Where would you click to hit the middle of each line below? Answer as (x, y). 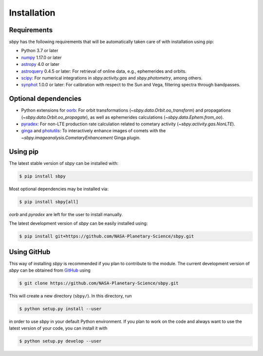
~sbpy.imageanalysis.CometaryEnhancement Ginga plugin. (81, 138)
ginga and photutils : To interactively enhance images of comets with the (94, 131)
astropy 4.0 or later (40, 64)
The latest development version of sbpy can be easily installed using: (78, 223)
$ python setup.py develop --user (60, 341)
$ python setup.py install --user (60, 309)
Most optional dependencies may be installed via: (59, 189)
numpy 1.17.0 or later (41, 57)
